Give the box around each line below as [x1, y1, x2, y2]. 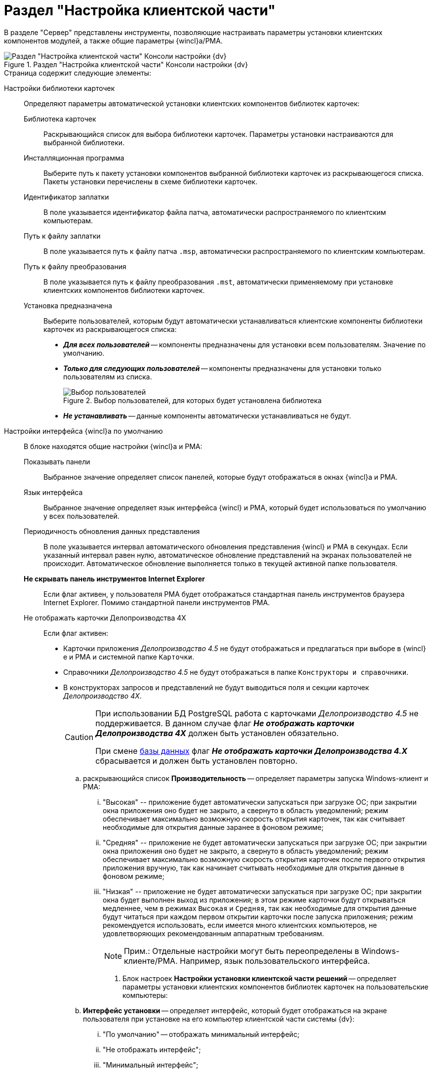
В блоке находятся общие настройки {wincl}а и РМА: [24, 442, 202, 451]
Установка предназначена [24, 301, 113, 310]
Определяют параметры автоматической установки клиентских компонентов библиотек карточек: [24, 99, 360, 108]
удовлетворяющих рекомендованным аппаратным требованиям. [103, 929, 324, 938]
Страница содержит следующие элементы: [4, 68, 152, 77]
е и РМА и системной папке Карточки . [63, 652, 195, 661]
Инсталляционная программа [24, 153, 124, 162]
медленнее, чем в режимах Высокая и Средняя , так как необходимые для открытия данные [103, 904, 417, 912]
